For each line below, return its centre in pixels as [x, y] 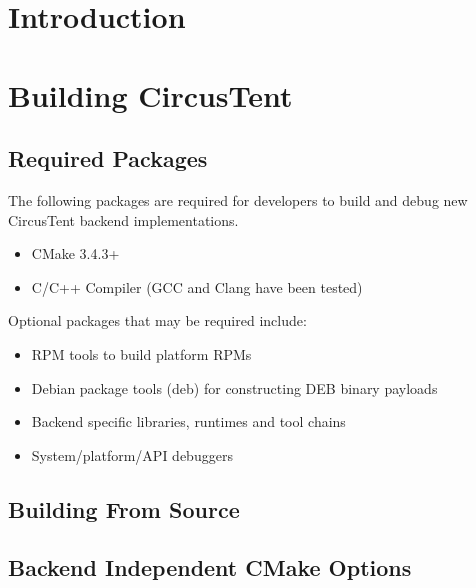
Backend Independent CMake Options [210, 567]
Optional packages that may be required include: [157, 320]
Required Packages [108, 158]
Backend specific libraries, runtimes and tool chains [188, 421]
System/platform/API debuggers [132, 454]
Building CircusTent [150, 94]
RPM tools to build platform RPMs [141, 353]
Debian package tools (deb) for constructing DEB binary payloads [234, 387]
